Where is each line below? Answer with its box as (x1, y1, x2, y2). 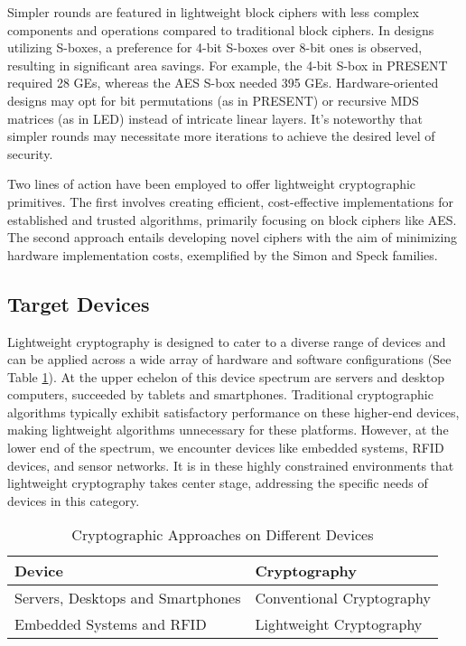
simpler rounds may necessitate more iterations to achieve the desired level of (7, 126, 435, 145)
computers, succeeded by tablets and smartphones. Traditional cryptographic (7, 385, 433, 404)
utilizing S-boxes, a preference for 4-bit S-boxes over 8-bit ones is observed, (7, 38, 423, 57)
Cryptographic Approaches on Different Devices (71, 524, 374, 546)
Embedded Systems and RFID (14, 613, 207, 635)
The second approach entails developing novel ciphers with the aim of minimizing (7, 228, 458, 247)
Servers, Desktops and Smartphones (14, 587, 241, 609)
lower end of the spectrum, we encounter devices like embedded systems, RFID (7, 438, 444, 457)
